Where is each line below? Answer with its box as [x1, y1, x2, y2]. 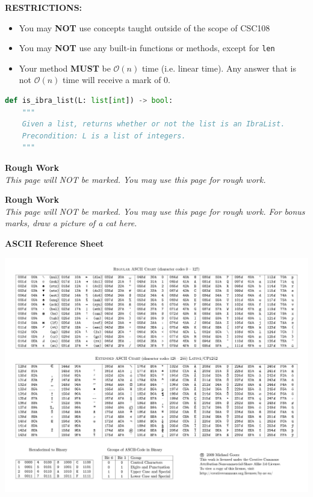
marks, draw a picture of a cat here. [5, 217, 137, 229]
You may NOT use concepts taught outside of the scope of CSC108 [19, 21, 270, 34]
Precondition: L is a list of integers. [22, 131, 186, 140]
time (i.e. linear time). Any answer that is [141, 61, 296, 74]
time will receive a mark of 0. [63, 73, 170, 86]
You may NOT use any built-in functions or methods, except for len [19, 42, 275, 54]
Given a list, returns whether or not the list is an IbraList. [22, 120, 285, 129]
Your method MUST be [19, 61, 111, 74]
